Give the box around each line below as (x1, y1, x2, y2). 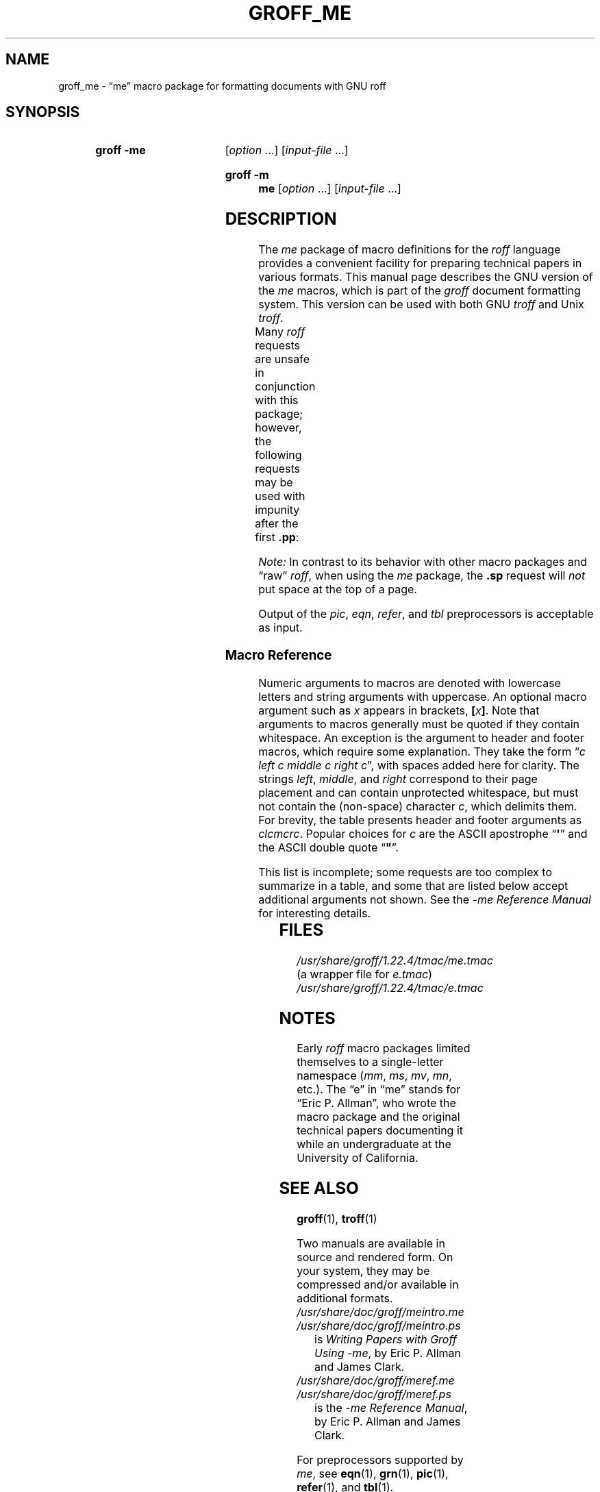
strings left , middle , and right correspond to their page (258, 771, 538, 786)
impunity (255, 503, 300, 517)
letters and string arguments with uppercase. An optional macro (258, 689, 587, 704)
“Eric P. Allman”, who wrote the (297, 1096, 456, 1110)
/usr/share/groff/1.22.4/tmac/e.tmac (297, 980, 484, 995)
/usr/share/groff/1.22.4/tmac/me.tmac (297, 953, 493, 967)
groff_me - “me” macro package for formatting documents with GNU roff (58, 79, 386, 92)
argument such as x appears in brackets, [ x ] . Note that (258, 703, 540, 717)
